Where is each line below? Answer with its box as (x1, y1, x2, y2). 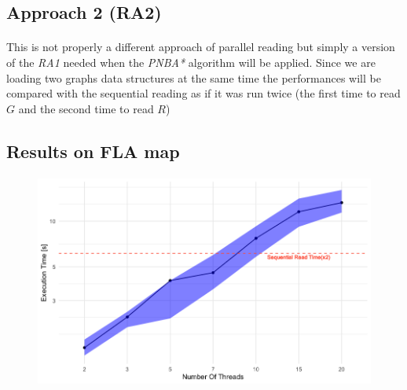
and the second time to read (18, 100, 154, 116)
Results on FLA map (6, 138, 180, 163)
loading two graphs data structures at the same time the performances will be (6, 69, 381, 86)
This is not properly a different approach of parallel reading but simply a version (6, 39, 395, 55)
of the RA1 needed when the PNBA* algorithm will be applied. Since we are (6, 53, 376, 70)
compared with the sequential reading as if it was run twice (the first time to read (6, 85, 401, 101)
